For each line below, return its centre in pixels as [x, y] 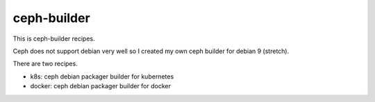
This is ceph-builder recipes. [54, 39]
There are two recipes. [45, 64]
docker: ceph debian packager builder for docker [101, 86]
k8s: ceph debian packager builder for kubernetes [102, 76]
